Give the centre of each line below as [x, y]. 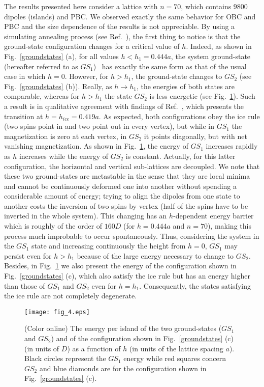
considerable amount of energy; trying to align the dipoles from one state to [122, 196]
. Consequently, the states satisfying [195, 285]
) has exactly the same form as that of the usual [170, 66]
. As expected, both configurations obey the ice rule [179, 116]
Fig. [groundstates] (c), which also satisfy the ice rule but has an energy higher [127, 276]
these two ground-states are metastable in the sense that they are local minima [127, 176]
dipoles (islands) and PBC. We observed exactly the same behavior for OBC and [130, 16]
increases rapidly [232, 146]
